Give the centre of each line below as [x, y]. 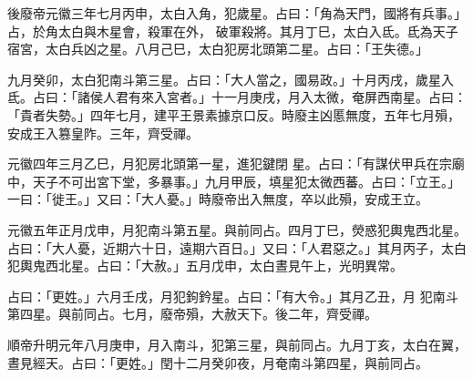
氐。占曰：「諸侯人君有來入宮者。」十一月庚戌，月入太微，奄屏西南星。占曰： [237, 97]
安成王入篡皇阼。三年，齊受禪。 [103, 133]
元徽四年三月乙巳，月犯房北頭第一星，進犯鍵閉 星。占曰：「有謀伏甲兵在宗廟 [236, 163]
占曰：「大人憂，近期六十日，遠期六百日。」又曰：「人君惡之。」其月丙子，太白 [237, 247]
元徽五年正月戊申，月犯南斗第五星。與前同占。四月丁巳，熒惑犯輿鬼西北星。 [237, 229]
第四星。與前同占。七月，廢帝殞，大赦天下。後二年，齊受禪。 [192, 314]
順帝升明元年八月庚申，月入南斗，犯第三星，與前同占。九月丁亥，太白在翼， [237, 344]
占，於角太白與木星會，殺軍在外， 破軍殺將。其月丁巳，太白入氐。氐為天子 [233, 31]
